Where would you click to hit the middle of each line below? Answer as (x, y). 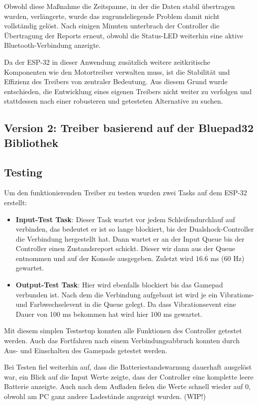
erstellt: (16, 202)
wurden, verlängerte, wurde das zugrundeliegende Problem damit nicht (112, 16)
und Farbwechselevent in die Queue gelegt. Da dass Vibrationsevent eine (126, 304)
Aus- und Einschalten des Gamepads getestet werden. (86, 350)
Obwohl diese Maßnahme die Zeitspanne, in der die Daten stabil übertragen (120, 6)
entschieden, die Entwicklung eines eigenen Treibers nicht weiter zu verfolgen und (128, 91)
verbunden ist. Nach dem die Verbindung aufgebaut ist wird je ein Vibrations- (135, 294)
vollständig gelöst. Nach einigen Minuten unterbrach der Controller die (112, 26)
